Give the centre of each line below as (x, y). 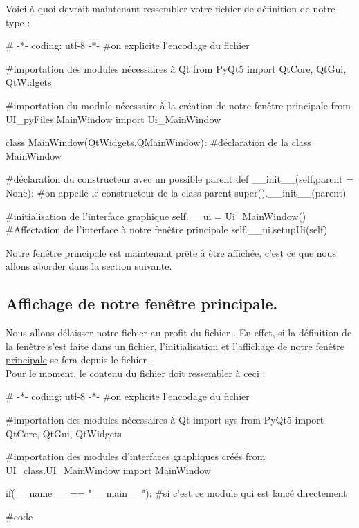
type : (18, 22)
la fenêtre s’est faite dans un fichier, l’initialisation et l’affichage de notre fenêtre (175, 346)
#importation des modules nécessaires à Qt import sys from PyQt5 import (165, 420)
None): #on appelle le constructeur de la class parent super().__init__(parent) (176, 192)
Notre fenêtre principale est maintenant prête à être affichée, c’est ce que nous (171, 252)
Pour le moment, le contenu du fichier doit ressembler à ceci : (136, 373)
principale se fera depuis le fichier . (79, 359)
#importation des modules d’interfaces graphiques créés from (136, 456)
